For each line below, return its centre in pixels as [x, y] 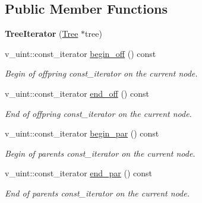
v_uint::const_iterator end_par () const [79, 173]
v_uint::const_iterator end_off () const [77, 93]
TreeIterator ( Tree [42, 34]
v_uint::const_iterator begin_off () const [81, 53]
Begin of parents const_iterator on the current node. [100, 153]
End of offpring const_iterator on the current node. [98, 113]
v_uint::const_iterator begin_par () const [82, 133]
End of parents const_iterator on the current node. [97, 193]
